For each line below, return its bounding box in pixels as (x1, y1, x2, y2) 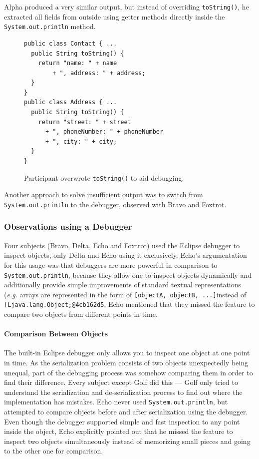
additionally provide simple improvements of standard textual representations (4, 279, 242, 290)
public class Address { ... (24, 99, 117, 106)
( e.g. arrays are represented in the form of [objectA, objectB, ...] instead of (4, 289, 247, 299)
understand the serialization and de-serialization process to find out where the (4, 386, 243, 397)
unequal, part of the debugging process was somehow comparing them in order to (4, 367, 253, 377)
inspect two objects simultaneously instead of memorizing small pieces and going (4, 435, 251, 446)
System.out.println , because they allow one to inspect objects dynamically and (4, 269, 252, 280)
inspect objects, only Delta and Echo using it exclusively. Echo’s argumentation (4, 250, 247, 260)
